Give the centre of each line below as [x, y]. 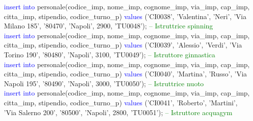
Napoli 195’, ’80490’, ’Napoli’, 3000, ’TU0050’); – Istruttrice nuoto [104, 83]
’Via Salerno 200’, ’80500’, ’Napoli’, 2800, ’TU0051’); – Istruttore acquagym [118, 112]
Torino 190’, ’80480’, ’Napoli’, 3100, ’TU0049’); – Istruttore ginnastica [110, 54]
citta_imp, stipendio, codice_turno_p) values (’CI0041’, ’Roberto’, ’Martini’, [121, 102]
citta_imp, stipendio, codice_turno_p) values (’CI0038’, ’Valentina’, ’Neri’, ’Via [125, 16]
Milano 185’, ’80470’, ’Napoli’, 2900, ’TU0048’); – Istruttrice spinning [109, 26]
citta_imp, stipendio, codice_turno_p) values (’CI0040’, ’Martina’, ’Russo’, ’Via [126, 74]
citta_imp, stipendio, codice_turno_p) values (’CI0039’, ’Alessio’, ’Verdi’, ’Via [123, 45]
